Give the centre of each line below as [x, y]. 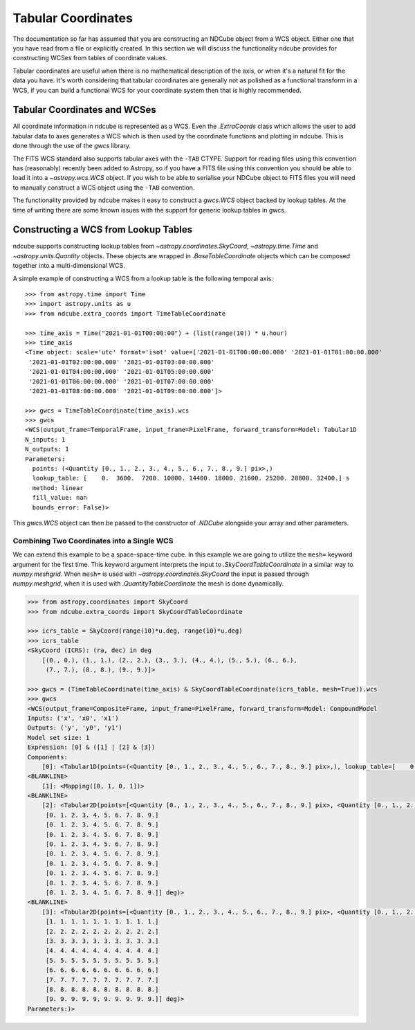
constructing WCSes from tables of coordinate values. [90, 58]
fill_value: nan [60, 498]
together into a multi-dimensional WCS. [69, 266]
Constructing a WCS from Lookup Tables [103, 229]
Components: [48, 757]
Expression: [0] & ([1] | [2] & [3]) [91, 747]
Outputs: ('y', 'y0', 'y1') [75, 728]
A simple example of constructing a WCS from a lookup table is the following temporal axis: [143, 278]
